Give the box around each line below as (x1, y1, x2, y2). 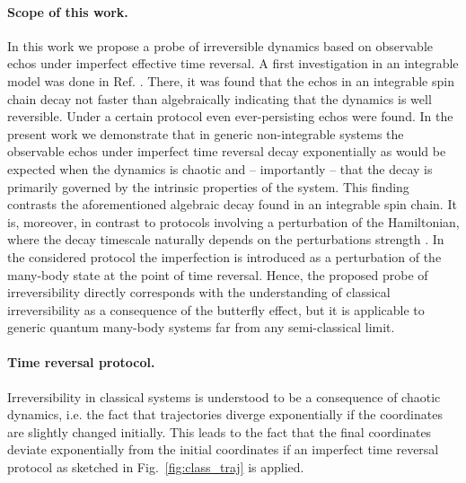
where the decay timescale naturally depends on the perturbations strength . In (7, 230, 444, 249)
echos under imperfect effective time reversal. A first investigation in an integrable (7, 54, 459, 73)
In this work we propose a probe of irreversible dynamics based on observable (7, 36, 433, 55)
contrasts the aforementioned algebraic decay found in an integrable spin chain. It (7, 195, 457, 214)
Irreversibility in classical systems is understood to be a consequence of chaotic (7, 387, 441, 406)
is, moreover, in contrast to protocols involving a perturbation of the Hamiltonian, (7, 212, 460, 231)
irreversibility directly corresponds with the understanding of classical (7, 283, 391, 302)
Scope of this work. (7, 2, 128, 21)
